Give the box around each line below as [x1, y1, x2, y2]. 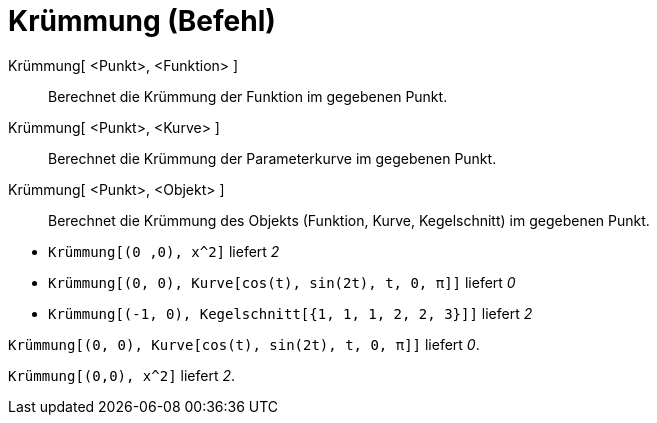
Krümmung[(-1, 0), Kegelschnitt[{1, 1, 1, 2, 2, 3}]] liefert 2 [48, 304, 533, 322]
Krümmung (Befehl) [8, 4, 276, 38]
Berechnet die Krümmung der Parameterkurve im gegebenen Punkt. [48, 149, 497, 167]
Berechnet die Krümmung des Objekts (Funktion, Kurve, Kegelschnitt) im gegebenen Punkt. [48, 211, 650, 229]
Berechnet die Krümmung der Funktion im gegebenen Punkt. [48, 87, 448, 105]
